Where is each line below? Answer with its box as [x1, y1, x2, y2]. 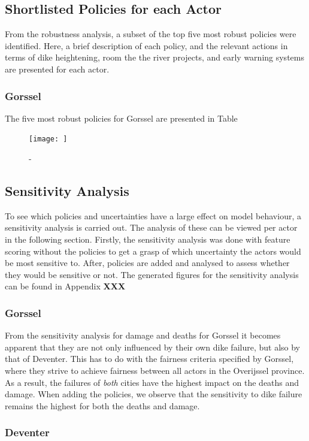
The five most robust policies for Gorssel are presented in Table [5, 111, 238, 124]
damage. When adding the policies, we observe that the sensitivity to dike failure [5, 388, 302, 400]
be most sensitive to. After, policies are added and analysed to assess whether [5, 256, 290, 269]
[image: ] [29, 135, 68, 144]
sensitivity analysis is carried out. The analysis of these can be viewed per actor [5, 221, 298, 234]
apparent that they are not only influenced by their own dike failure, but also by [5, 340, 301, 353]
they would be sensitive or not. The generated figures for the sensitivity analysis [5, 268, 299, 280]
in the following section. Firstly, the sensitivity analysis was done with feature [5, 233, 290, 246]
